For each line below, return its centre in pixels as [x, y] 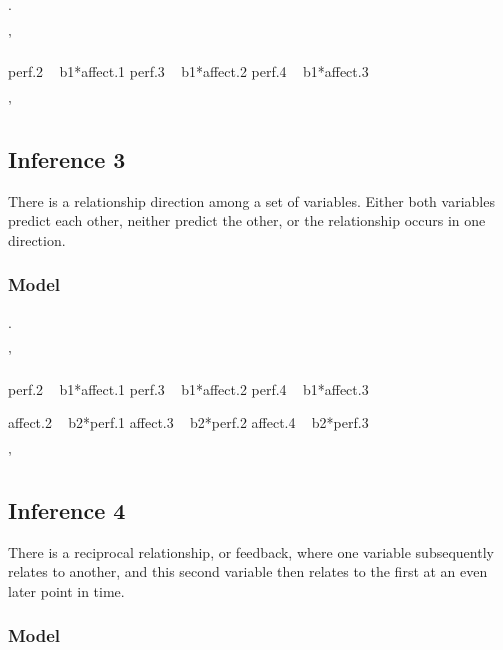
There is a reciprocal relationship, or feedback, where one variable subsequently [251, 551]
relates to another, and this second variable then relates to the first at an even [248, 571]
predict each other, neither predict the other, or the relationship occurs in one [247, 220]
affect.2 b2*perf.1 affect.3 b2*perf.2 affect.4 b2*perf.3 [188, 422]
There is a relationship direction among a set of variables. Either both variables [251, 200]
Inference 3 [67, 158]
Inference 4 [67, 509]
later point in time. [66, 590]
